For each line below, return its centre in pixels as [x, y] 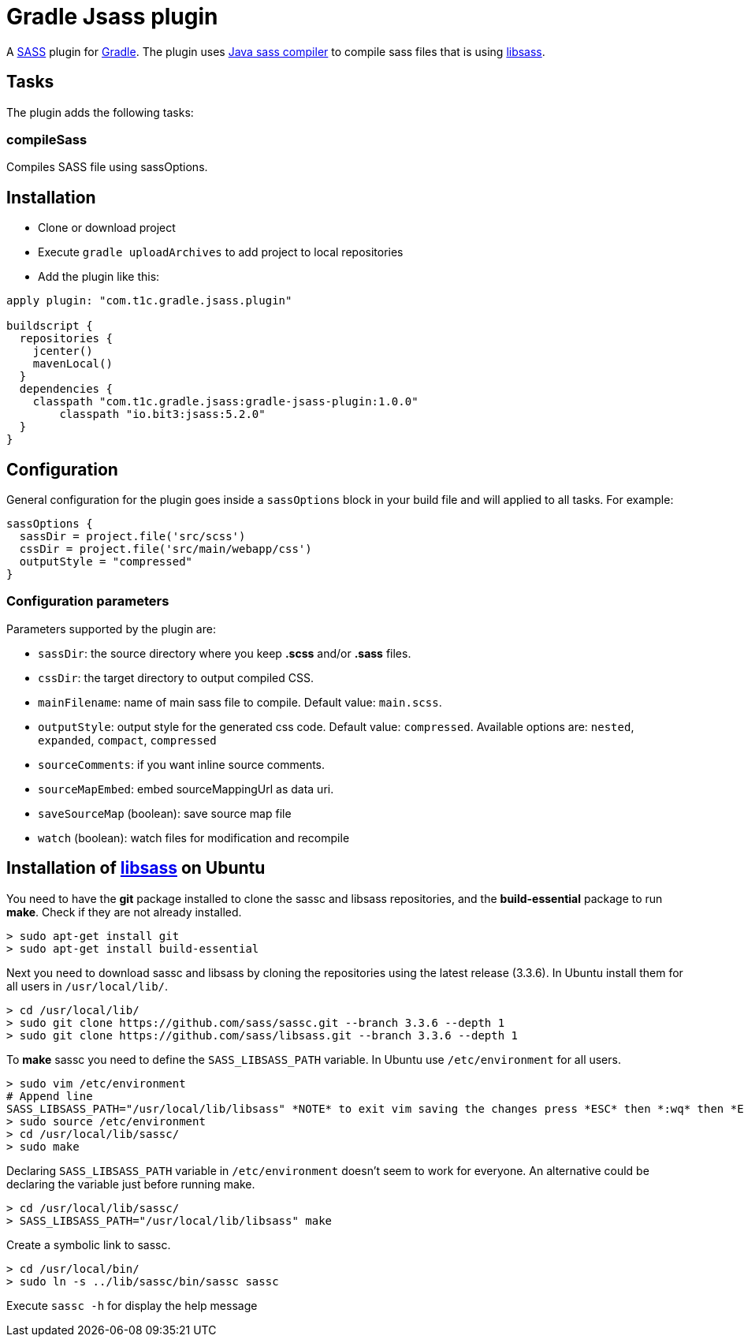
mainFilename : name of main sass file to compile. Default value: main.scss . [240, 702]
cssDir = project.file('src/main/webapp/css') [166, 549]
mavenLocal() [73, 364]
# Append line [50, 1096]
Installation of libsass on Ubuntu [136, 868]
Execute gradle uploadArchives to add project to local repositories [221, 252]
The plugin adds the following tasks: [100, 112]
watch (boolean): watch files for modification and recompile [194, 838]
